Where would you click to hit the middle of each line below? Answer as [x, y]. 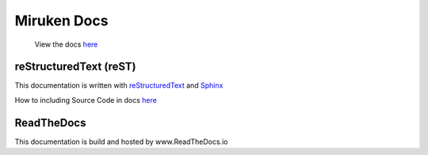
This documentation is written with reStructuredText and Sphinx [119, 85]
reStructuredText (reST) [75, 67]
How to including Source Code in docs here [86, 100]
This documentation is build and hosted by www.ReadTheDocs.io [121, 142]
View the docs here [66, 44]
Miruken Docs [61, 21]
